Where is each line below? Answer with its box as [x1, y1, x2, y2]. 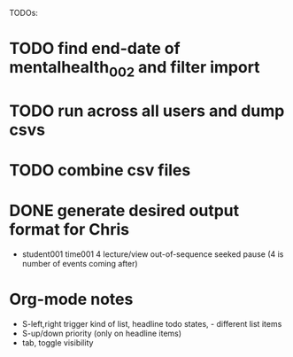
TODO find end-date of [9, 39, 181, 58]
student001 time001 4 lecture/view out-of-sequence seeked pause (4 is [21, 249, 284, 260]
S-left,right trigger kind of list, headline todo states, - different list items [21, 319, 282, 330]
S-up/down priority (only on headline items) [21, 328, 182, 339]
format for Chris [9, 220, 130, 240]
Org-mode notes [9, 290, 134, 309]
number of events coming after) [21, 259, 139, 269]
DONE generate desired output [9, 201, 240, 221]
